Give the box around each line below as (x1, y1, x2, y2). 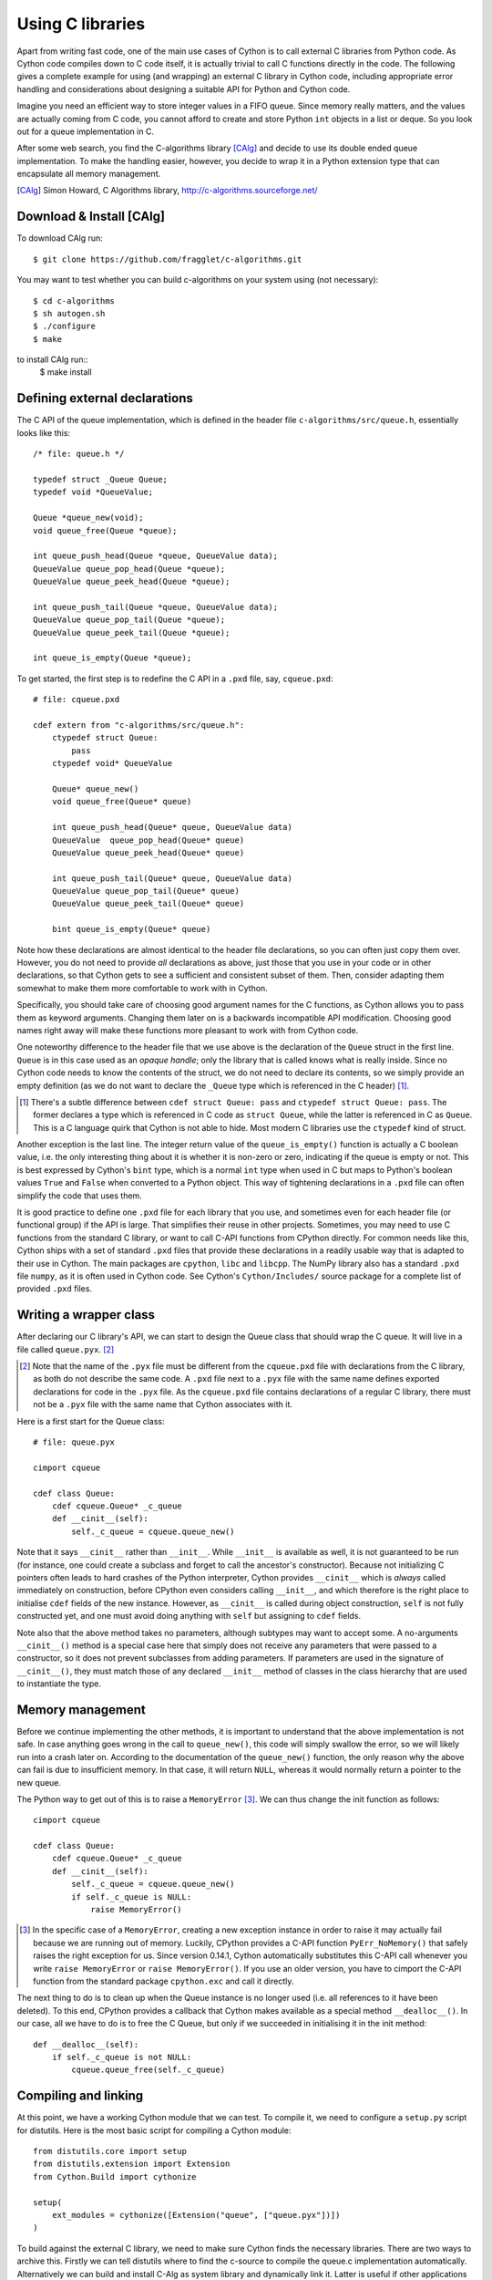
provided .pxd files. (16, 1283, 93, 1294)
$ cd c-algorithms (33, 295, 116, 306)
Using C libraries (16, 14, 146, 34)
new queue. (16, 1777, 62, 1788)
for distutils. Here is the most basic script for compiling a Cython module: (16, 2125, 292, 2136)
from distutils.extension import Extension (33, 2159, 231, 2170)
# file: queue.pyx (33, 1437, 116, 1447)
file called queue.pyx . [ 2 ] (16, 1343, 115, 1354)
